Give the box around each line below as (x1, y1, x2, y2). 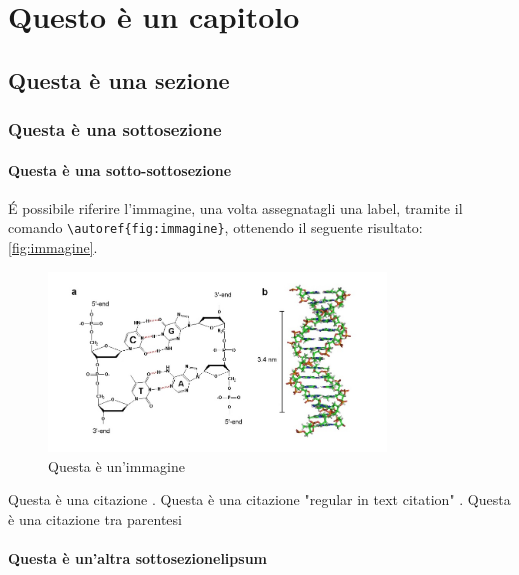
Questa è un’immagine (48, 455, 185, 476)
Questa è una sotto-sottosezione (8, 159, 232, 180)
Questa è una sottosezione (8, 117, 222, 142)
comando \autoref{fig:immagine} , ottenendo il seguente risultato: (8, 217, 423, 238)
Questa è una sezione (8, 64, 230, 95)
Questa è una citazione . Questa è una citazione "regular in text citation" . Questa (8, 489, 511, 510)
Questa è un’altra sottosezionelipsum (8, 548, 267, 569)
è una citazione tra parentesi (8, 508, 182, 529)
